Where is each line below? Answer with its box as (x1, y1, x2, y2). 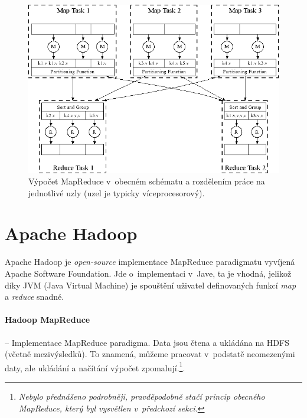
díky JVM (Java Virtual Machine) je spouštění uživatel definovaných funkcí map (5, 278, 296, 291)
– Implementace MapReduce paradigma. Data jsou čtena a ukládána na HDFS (5, 336, 289, 348)
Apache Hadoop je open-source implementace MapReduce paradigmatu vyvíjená (5, 255, 295, 268)
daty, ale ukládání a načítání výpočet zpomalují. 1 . (5, 359, 185, 374)
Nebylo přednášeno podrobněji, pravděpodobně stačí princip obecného (18, 390, 265, 403)
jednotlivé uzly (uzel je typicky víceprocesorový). (28, 186, 205, 199)
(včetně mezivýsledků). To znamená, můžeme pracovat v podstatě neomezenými (5, 348, 295, 360)
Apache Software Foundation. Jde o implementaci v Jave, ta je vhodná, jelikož (5, 267, 292, 279)
